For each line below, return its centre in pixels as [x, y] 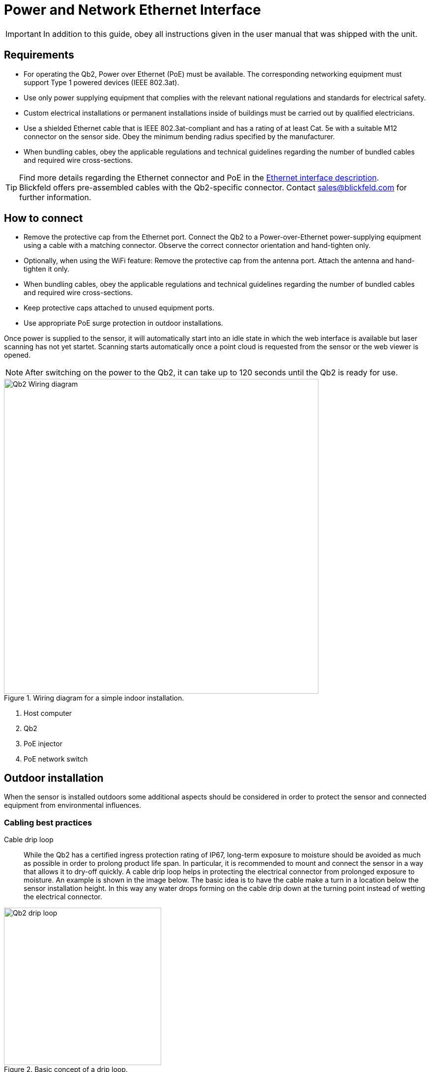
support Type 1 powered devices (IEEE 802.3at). [101, 82]
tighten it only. [46, 269]
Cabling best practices [48, 822]
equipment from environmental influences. [73, 805]
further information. [55, 197]
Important [23, 34]
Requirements [39, 55]
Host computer [48, 713]
